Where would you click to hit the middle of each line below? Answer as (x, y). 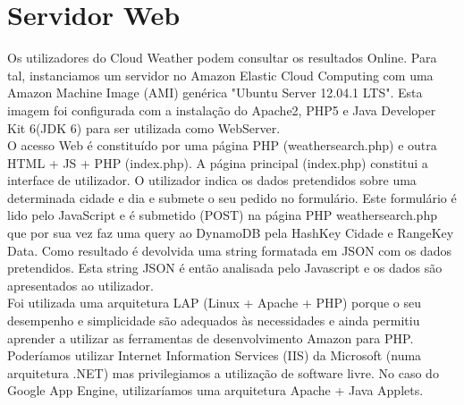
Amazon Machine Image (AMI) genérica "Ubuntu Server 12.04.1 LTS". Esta (215, 93)
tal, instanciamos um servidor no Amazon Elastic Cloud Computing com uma (220, 75)
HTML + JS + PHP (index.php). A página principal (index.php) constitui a (218, 162)
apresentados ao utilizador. (80, 285)
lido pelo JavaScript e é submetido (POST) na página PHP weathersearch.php (222, 215)
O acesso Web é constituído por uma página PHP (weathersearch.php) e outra (222, 145)
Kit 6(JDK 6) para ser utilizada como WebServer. (144, 127)
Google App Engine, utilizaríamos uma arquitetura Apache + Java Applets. (215, 390)
